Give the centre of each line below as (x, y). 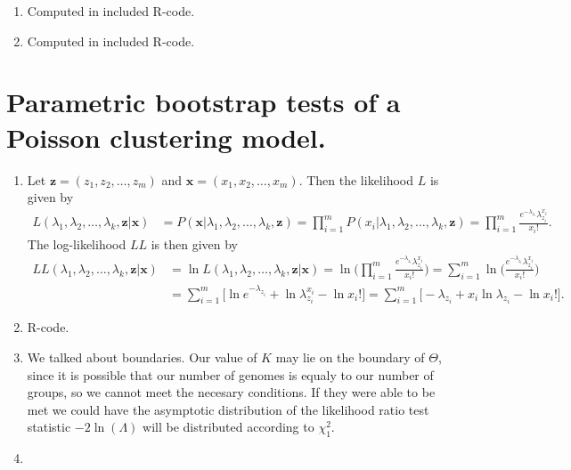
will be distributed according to (228, 427)
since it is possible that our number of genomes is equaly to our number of (230, 374)
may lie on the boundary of (350, 357)
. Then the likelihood (356, 179)
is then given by (194, 243)
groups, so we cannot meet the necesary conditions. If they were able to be (231, 392)
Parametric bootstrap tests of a (204, 102)
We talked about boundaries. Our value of (142, 357)
